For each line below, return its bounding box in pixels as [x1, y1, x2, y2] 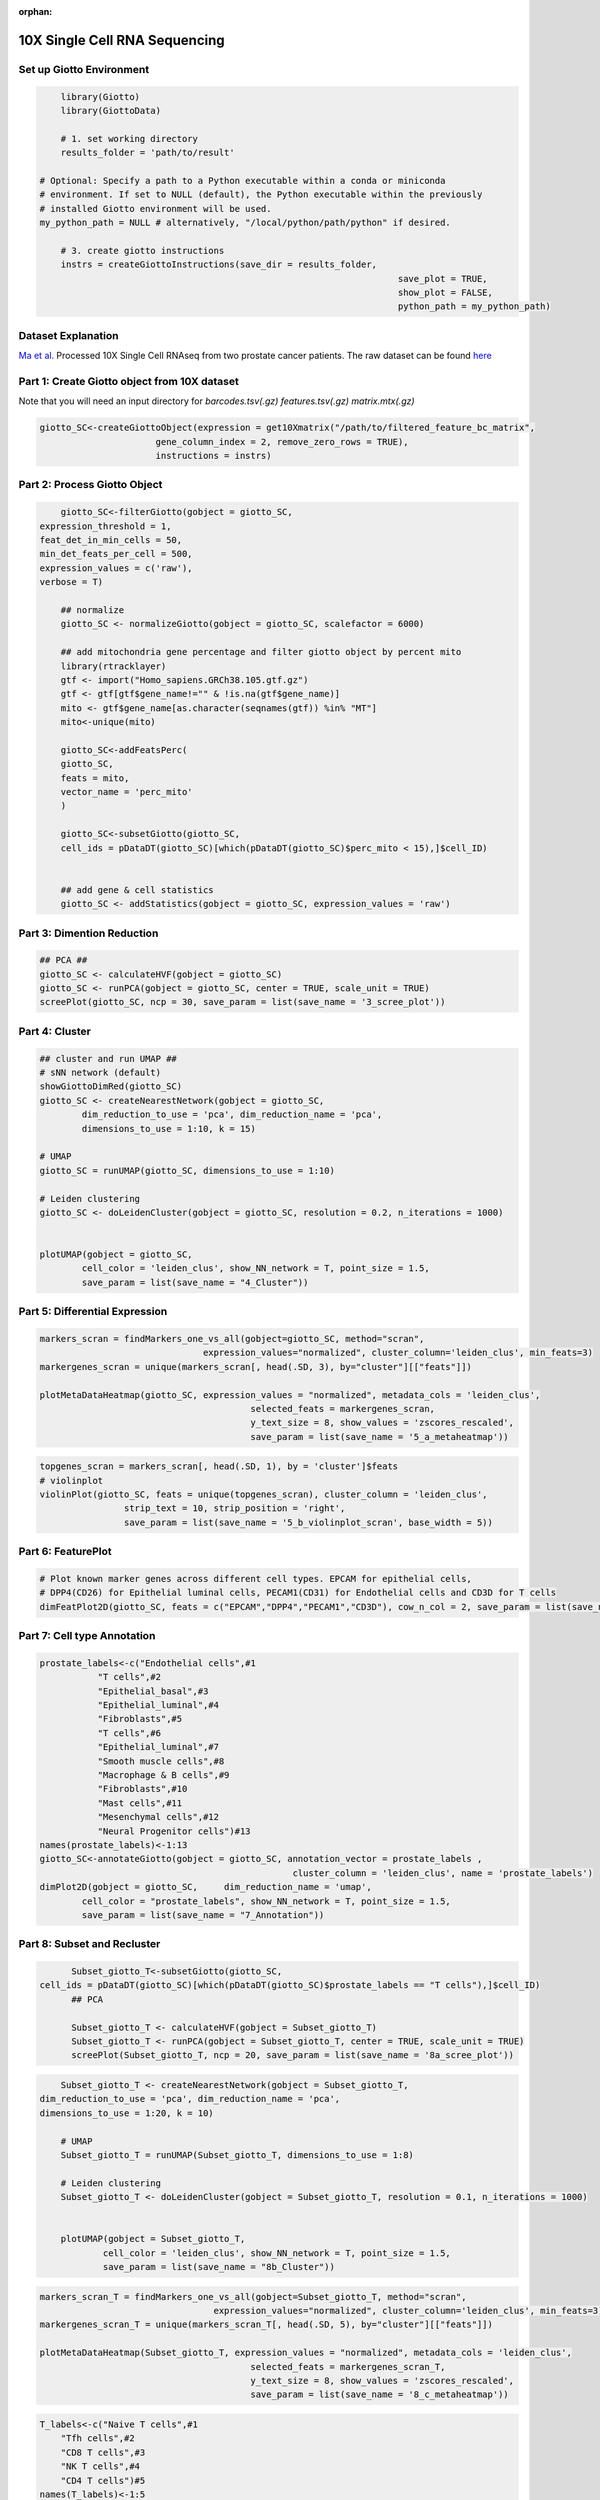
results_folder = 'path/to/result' [60, 147, 235, 159]
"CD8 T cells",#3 [60, 2446, 146, 2458]
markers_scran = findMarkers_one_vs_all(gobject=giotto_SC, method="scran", [39, 1333, 425, 1344]
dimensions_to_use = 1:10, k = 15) [81, 1123, 257, 1134]
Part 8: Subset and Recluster [18, 1937, 161, 1951]
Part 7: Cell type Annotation [18, 1629, 156, 1643]
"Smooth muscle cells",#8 [97, 1755, 225, 1767]
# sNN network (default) [39, 1066, 162, 1078]
